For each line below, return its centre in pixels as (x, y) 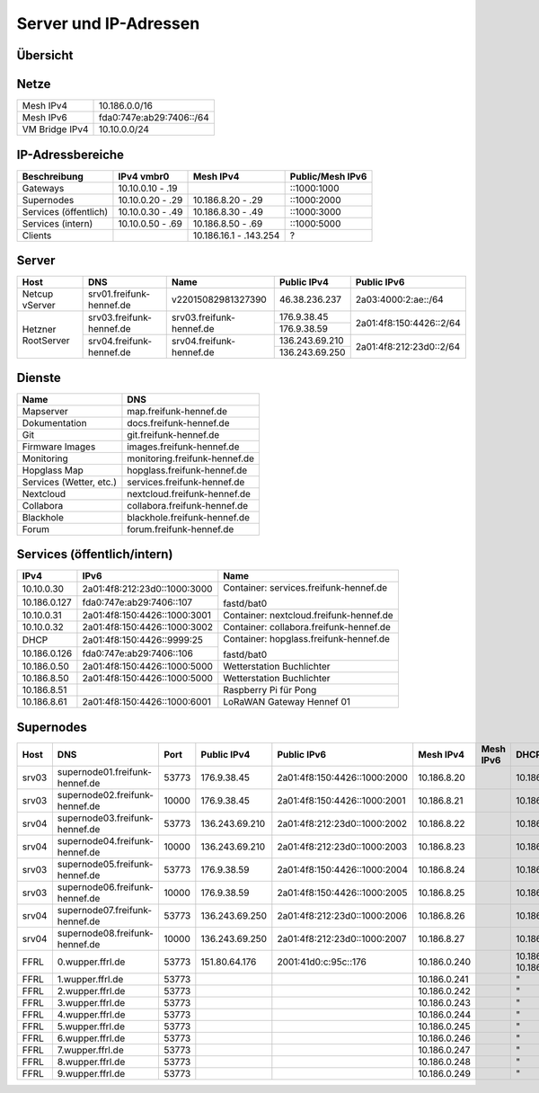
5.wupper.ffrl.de (91, 1026)
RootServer (46, 340)
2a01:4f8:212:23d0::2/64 (408, 346)
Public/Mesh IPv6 (328, 176)
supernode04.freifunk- (106, 840)
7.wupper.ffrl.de (91, 1050)
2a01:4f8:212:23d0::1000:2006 (342, 915)
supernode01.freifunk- (105, 771)
